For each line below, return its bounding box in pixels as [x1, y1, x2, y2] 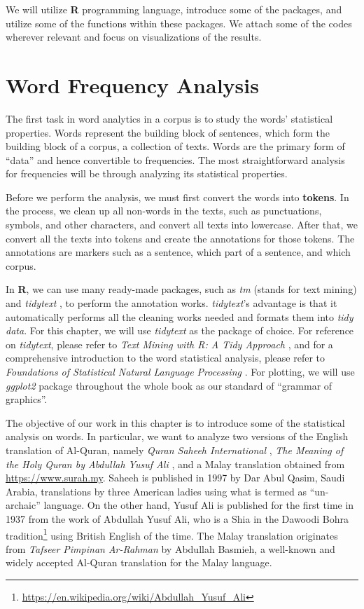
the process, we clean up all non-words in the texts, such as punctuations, [6, 203, 322, 218]
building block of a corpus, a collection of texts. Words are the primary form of [6, 139, 345, 153]
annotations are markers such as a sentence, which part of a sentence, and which [6, 245, 351, 259]
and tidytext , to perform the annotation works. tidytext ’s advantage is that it [6, 296, 337, 310]
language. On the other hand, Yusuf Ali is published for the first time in [43, 498, 354, 512]
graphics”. [6, 392, 48, 406]
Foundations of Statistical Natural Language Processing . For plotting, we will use [6, 364, 355, 378]
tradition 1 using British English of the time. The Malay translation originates [6, 526, 338, 542]
